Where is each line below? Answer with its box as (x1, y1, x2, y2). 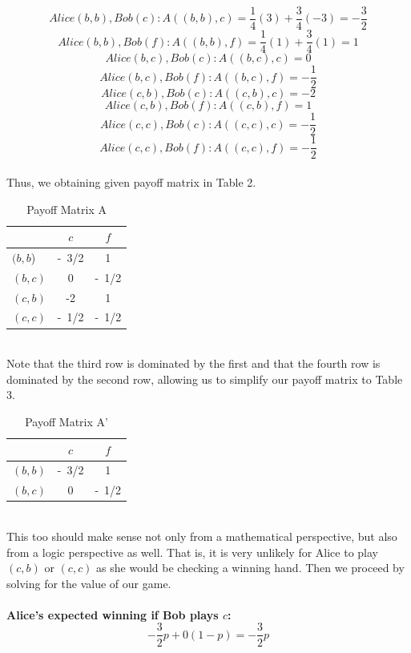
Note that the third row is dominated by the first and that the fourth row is (6, 355, 381, 372)
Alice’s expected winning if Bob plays (6, 606, 219, 623)
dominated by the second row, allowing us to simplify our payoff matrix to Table (6, 370, 403, 387)
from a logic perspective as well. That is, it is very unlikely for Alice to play (6, 543, 378, 560)
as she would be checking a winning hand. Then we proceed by (96, 559, 405, 576)
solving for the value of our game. (6, 574, 171, 591)
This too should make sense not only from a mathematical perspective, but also (6, 527, 397, 544)
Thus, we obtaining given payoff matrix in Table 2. (6, 173, 256, 190)
